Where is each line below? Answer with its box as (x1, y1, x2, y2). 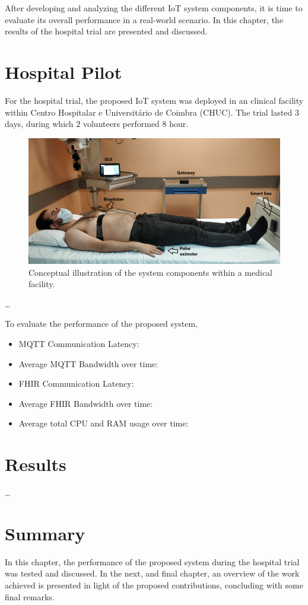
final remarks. (5, 590, 55, 603)
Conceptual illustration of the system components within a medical (28, 266, 273, 278)
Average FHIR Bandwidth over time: (18, 397, 153, 409)
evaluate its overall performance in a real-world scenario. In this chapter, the (5, 13, 284, 26)
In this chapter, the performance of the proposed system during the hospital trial (5, 555, 300, 568)
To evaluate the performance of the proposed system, (5, 317, 198, 330)
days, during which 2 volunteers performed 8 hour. (5, 117, 189, 130)
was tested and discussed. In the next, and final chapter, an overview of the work (5, 567, 300, 579)
